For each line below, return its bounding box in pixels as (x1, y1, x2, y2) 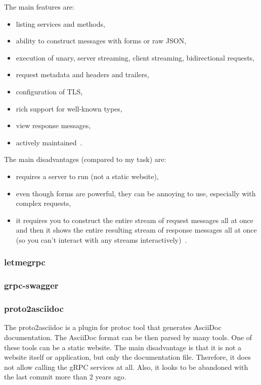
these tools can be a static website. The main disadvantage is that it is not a (4, 342, 242, 352)
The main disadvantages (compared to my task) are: (4, 154, 166, 164)
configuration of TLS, (16, 86, 83, 96)
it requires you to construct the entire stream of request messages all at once (16, 214, 253, 225)
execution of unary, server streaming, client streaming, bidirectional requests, (16, 52, 255, 63)
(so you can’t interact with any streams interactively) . (16, 234, 187, 245)
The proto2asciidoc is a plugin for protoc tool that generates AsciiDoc (4, 322, 222, 333)
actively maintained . (16, 137, 82, 147)
